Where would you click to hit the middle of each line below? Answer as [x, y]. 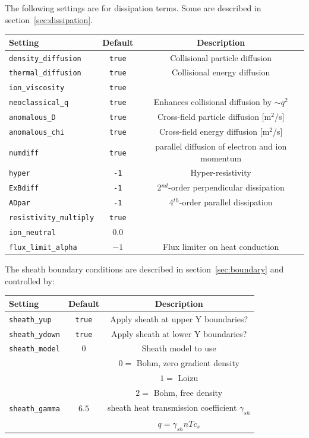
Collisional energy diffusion [221, 72]
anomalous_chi [37, 133]
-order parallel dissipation [226, 202]
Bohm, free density [188, 393]
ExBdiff [24, 188]
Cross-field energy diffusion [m [214, 131]
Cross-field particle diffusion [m [214, 117]
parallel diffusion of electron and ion [221, 146]
